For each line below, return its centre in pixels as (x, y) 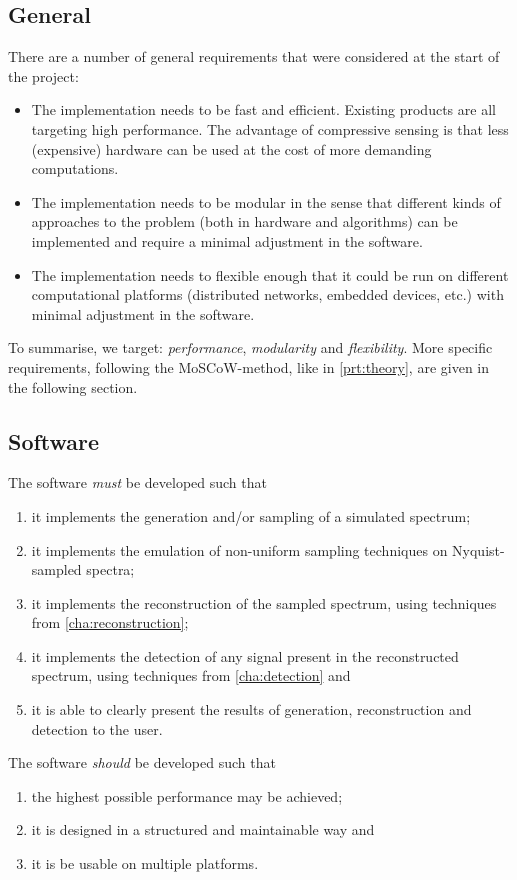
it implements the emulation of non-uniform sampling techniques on (239, 549)
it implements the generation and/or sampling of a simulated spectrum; (251, 515)
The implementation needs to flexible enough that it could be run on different (270, 274)
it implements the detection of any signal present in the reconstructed (245, 655)
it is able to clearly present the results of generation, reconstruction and (251, 709)
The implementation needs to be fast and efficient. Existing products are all (263, 109)
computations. (75, 168)
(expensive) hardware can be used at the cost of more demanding (231, 148)
